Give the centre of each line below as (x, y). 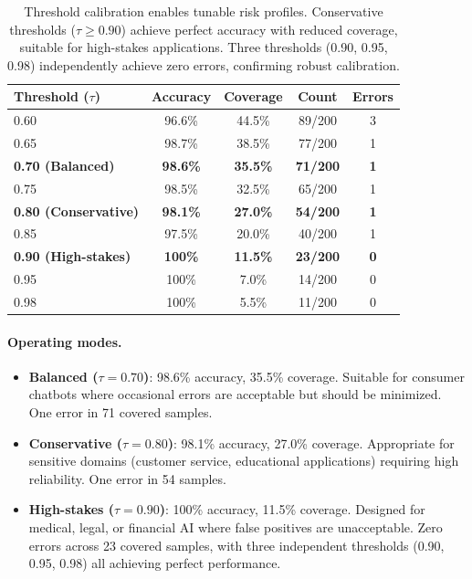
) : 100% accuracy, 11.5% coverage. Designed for (292, 509)
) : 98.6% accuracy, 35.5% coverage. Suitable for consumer (304, 376)
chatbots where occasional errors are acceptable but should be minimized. (235, 394)
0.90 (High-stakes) (73, 256)
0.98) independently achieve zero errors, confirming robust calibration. (204, 64)
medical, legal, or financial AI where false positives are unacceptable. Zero (236, 527)
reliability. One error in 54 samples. (127, 478)
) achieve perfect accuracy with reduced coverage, (259, 29)
